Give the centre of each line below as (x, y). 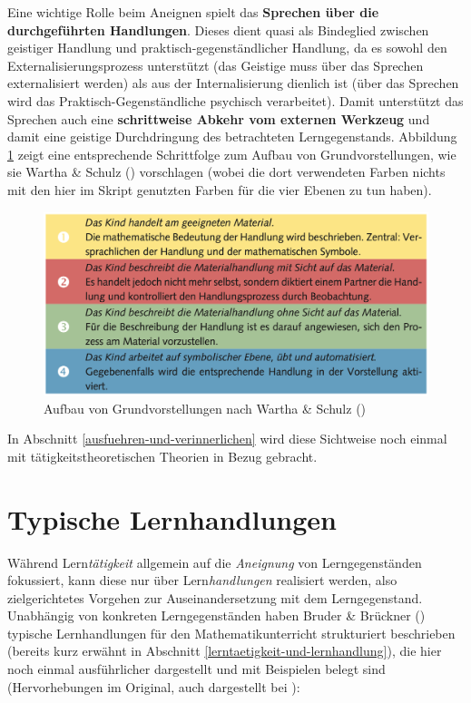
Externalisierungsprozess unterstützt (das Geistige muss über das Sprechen (216, 65)
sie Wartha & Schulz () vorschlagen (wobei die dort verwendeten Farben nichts (226, 172)
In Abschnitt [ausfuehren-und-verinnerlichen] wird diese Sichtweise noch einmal (227, 439)
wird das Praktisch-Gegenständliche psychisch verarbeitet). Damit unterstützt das (235, 100)
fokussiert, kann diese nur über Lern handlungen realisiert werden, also (202, 580)
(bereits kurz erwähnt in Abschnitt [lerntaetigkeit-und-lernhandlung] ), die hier (225, 651)
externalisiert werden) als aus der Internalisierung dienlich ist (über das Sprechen (233, 83)
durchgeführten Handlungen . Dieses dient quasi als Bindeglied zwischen (218, 29)
